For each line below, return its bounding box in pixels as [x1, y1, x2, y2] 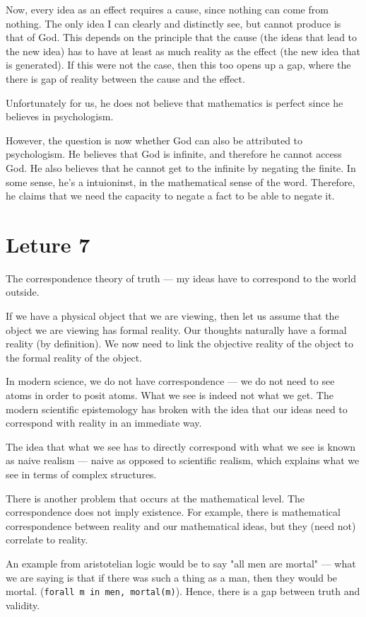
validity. [6, 597, 40, 612]
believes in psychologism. [6, 109, 114, 124]
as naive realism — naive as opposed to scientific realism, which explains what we [6, 453, 360, 468]
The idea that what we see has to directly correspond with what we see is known [6, 439, 356, 454]
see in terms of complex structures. [6, 466, 157, 481]
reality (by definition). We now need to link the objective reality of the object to [6, 336, 354, 351]
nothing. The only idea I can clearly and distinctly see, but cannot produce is [6, 16, 341, 30]
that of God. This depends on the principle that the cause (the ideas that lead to [6, 30, 358, 45]
